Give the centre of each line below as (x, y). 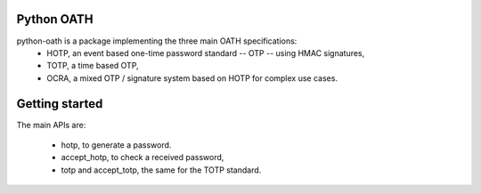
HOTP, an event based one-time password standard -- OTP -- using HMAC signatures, (206, 53)
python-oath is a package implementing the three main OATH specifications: (157, 41)
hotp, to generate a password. (116, 145)
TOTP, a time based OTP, (93, 66)
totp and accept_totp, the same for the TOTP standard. (161, 170)
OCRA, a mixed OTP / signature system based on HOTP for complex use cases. (192, 78)
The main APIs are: (51, 125)
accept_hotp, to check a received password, (143, 158)
